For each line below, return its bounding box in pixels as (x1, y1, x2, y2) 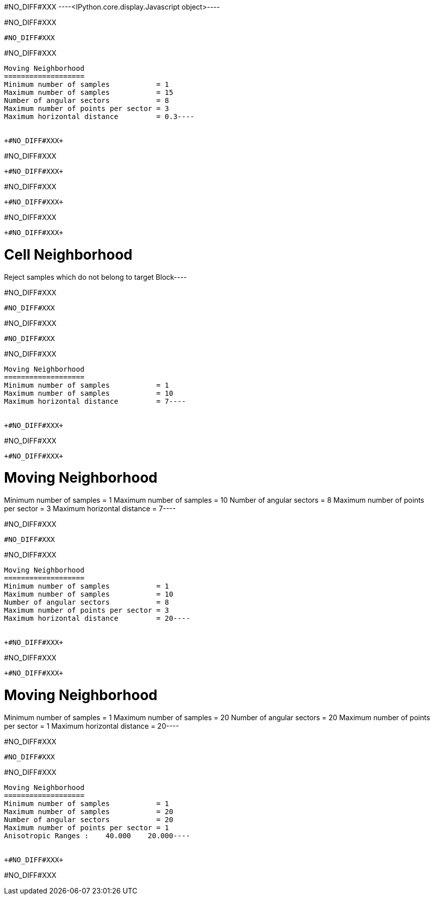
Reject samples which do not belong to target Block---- (4, 272, 187, 281)
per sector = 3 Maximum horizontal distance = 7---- (4, 504, 176, 513)
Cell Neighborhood (4, 246, 133, 263)
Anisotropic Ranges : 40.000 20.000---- (4, 831, 190, 840)
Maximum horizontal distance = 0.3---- (4, 113, 195, 121)
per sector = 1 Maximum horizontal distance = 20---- (4, 721, 179, 730)
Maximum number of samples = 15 (4, 88, 174, 96)
